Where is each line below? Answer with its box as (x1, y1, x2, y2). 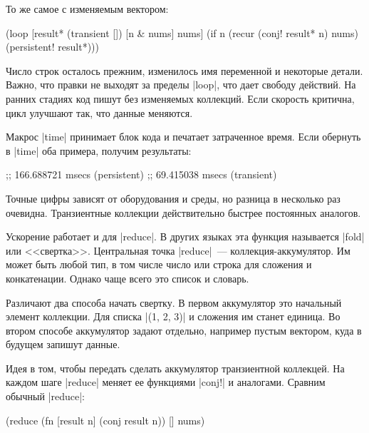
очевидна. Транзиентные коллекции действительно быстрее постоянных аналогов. (6, 205, 361, 220)
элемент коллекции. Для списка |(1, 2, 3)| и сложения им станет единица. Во (6, 309, 341, 324)
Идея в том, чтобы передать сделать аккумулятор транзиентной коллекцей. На (6, 360, 345, 375)
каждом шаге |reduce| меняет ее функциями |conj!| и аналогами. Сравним (6, 375, 326, 389)
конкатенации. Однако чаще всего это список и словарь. (6, 270, 249, 285)
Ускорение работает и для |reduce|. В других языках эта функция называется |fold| (6, 229, 365, 244)
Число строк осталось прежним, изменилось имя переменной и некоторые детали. (6, 63, 363, 78)
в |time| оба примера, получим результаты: (6, 143, 192, 158)
